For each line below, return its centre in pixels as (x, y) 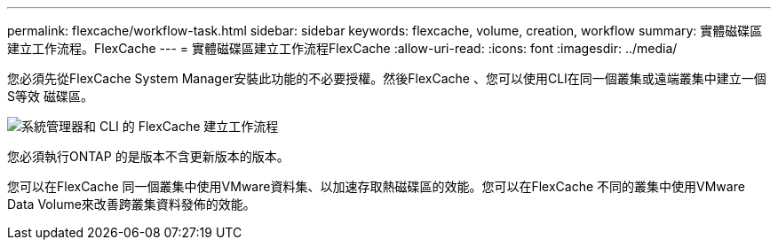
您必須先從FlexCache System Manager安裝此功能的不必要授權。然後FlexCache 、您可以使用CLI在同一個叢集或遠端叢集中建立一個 (387, 78)
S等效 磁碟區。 (50, 96)
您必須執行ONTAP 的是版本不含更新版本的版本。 (148, 156)
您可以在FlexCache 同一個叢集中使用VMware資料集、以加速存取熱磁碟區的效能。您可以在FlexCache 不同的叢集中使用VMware (376, 186)
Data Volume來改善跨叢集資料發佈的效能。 (131, 204)
